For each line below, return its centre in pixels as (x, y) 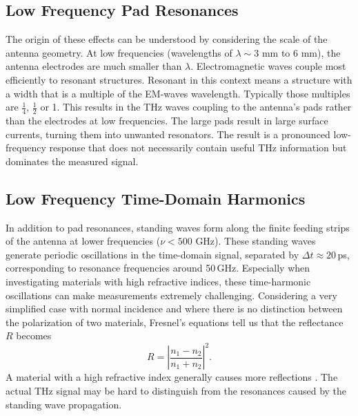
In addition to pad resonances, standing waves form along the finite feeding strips (178, 227)
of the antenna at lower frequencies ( (83, 241)
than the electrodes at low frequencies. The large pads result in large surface (167, 120)
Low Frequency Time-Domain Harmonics (156, 198)
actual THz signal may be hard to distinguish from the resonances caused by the (176, 391)
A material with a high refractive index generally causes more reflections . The (172, 377)
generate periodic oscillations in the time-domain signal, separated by (152, 254)
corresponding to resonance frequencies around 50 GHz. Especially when (158, 268)
